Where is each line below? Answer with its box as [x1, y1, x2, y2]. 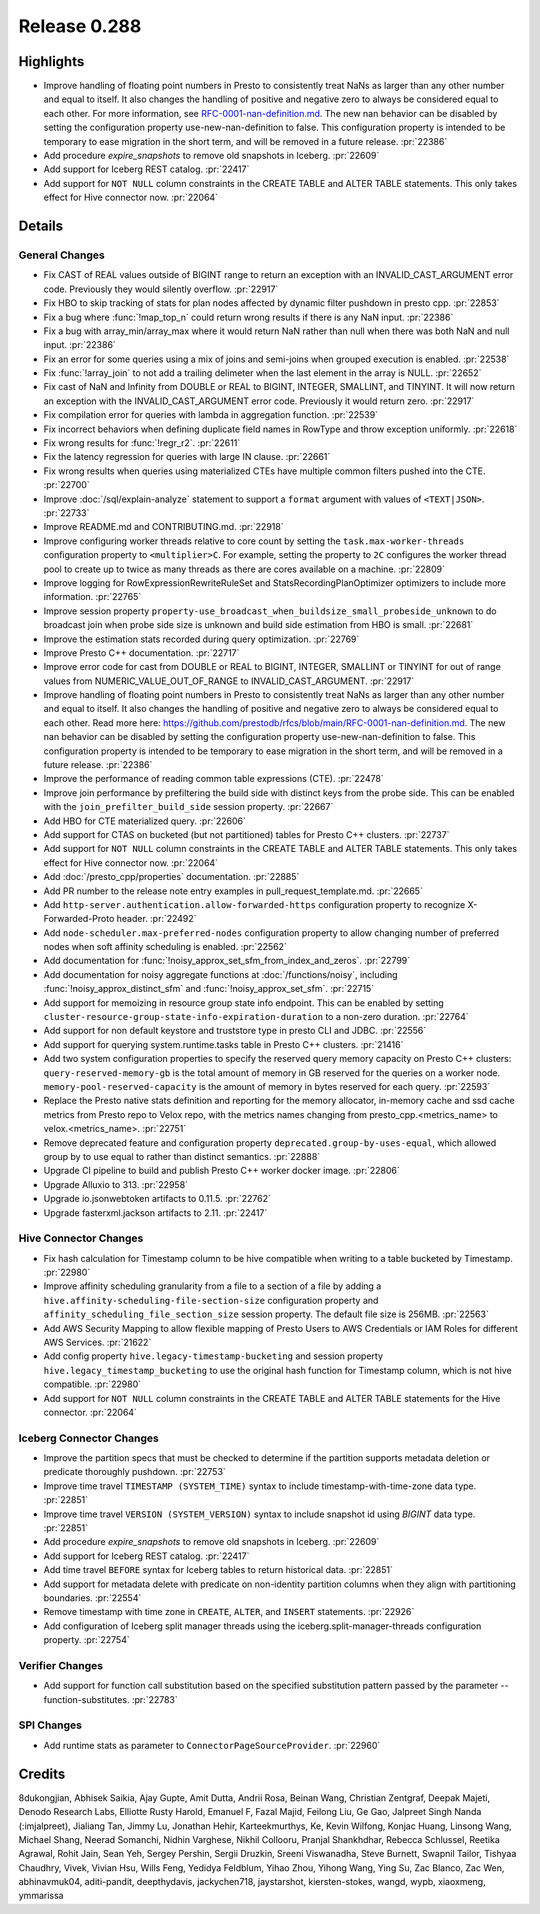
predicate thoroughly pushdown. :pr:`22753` [43, 1466, 227, 1478]
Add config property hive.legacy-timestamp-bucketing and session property [43, 1350, 384, 1362]
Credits [18, 1765, 66, 1782]
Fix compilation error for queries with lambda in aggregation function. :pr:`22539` [43, 409, 379, 421]
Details [18, 218, 64, 234]
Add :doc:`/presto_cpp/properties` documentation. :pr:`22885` [43, 871, 300, 883]
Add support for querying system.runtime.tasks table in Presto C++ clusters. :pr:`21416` [43, 1038, 404, 1050]
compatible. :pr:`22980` [43, 1378, 142, 1390]
